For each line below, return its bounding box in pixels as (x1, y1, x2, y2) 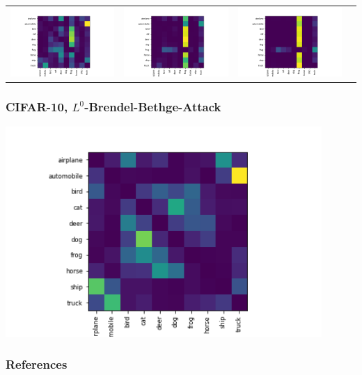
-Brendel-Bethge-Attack (84, 98, 221, 115)
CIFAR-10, (6, 98, 68, 115)
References (6, 355, 68, 372)
